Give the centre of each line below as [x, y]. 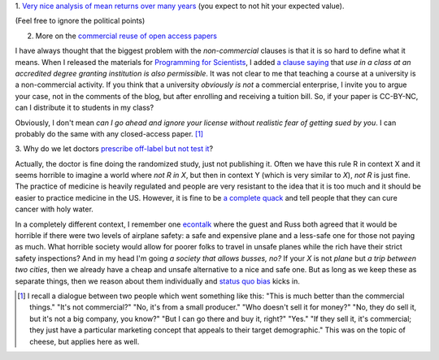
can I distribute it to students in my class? [85, 108]
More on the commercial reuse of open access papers [126, 36]
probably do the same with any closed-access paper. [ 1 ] [109, 133]
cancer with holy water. [54, 209]
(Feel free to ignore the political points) [80, 21]
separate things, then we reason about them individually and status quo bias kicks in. [157, 281]
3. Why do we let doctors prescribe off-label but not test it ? [114, 149]
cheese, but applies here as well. [85, 341]
